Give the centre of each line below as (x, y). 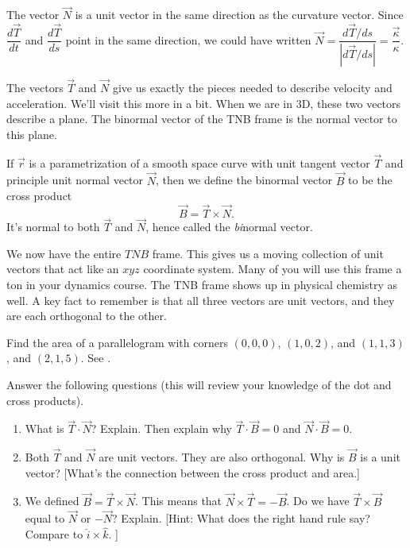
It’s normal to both (53, 227)
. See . (96, 358)
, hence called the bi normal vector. (229, 227)
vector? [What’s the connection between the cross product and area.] (192, 472)
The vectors (35, 88)
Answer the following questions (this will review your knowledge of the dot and (199, 384)
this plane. (32, 134)
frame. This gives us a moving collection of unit (268, 253)
